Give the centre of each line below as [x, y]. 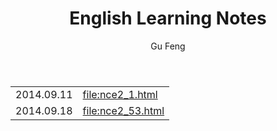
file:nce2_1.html [120, 94]
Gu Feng [168, 46]
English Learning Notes [168, 18]
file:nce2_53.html [123, 110]
